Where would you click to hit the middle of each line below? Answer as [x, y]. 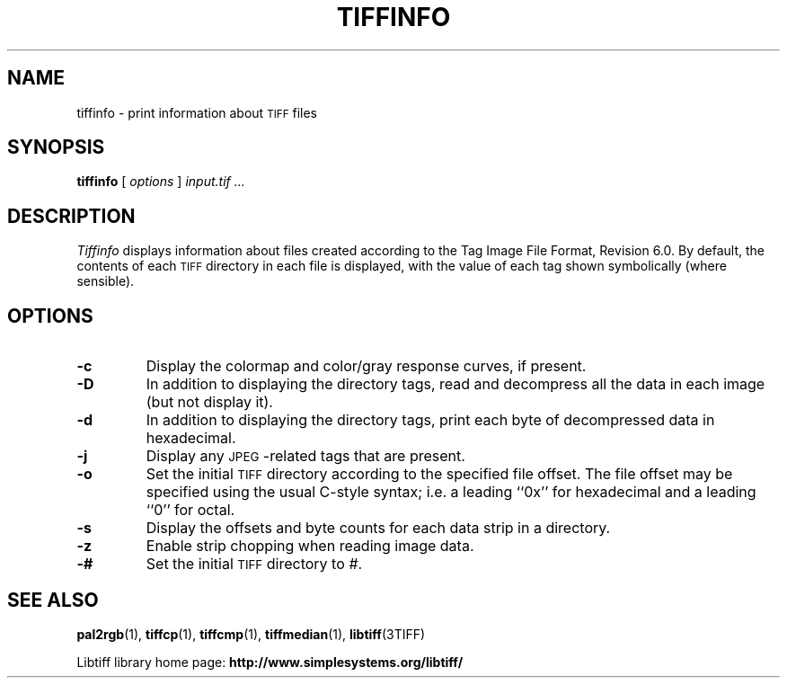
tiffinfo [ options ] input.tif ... [161, 182]
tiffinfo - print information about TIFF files [197, 112]
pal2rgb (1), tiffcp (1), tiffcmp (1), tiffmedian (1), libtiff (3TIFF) [251, 634]
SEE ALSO [53, 600]
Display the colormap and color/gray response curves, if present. [366, 366]
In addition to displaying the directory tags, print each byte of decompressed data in [430, 420]
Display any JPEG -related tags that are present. [305, 456]
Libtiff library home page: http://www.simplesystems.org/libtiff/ [270, 662]
